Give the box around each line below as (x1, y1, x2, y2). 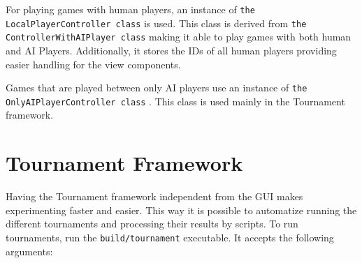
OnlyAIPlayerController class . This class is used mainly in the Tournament (6, 93, 345, 108)
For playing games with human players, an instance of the (6, 2, 255, 16)
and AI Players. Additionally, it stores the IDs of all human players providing (6, 43, 337, 57)
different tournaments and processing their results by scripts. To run (6, 216, 298, 231)
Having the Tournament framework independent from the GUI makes (6, 189, 303, 204)
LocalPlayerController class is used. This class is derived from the (6, 15, 307, 30)
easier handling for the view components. (6, 57, 181, 71)
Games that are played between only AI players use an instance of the (6, 80, 307, 95)
